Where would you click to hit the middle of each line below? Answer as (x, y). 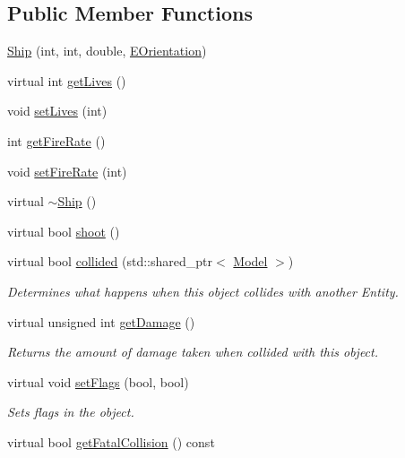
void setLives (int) (57, 111)
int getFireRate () (56, 140)
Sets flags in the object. (71, 412)
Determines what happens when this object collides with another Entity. (203, 291)
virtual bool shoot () (64, 231)
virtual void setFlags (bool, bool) (98, 381)
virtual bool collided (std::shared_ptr (110, 261)
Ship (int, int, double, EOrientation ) (107, 51)
